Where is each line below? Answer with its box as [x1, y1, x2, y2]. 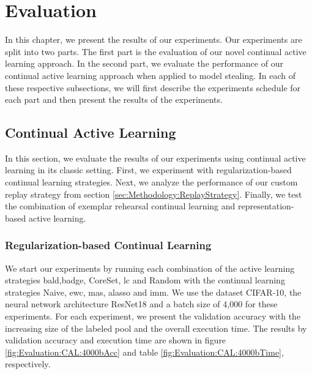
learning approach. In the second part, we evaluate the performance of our [5, 57, 283, 70]
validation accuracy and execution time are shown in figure [5, 334, 226, 346]
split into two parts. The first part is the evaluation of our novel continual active [5, 45, 306, 58]
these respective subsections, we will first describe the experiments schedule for [5, 81, 301, 94]
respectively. [5, 357, 51, 370]
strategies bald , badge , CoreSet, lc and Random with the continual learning [5, 274, 285, 286]
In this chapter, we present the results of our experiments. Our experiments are [5, 33, 302, 46]
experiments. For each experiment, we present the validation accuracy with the [5, 310, 301, 323]
